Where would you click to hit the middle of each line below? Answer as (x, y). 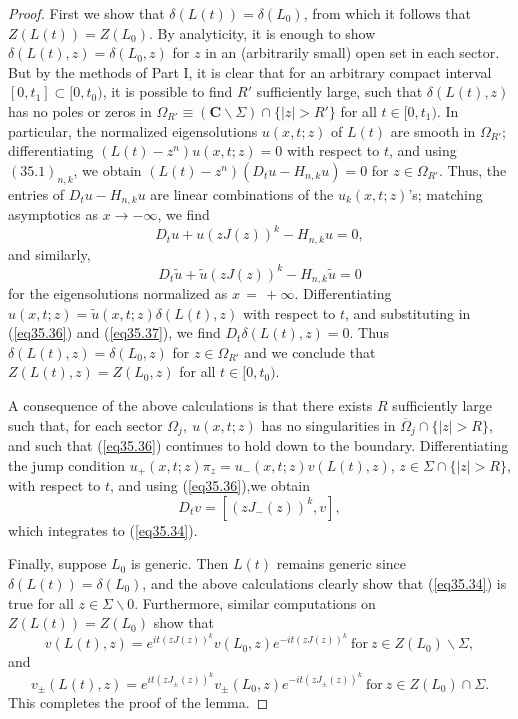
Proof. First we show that (86, 13)
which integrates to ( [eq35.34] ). (103, 529)
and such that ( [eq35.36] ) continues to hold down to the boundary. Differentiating (258, 445)
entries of (36, 193)
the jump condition (67, 464)
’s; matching (445, 193)
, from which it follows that (387, 13)
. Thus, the (472, 169)
